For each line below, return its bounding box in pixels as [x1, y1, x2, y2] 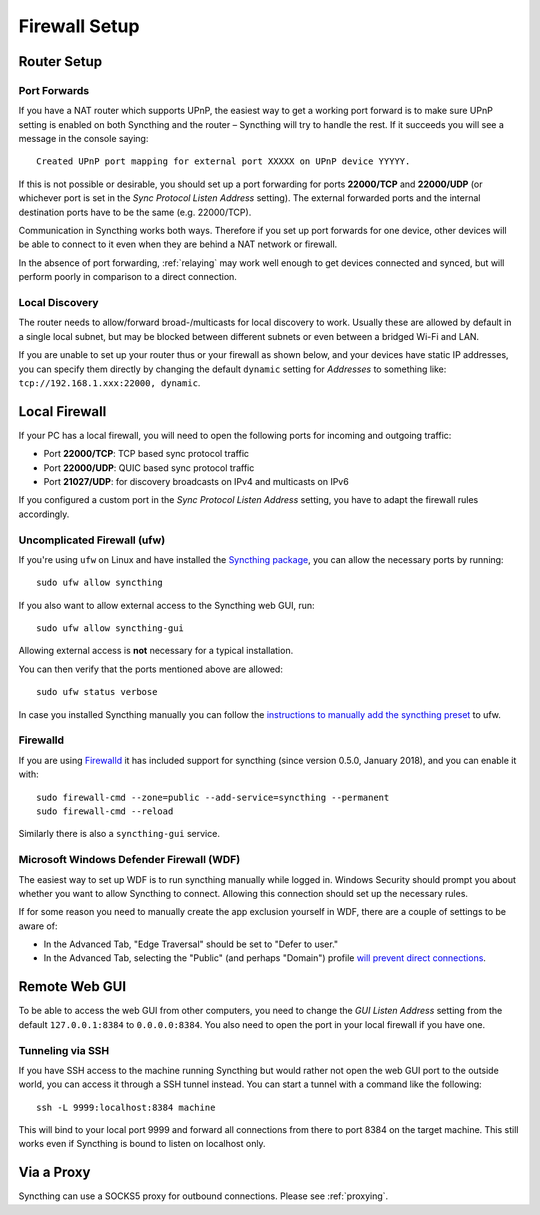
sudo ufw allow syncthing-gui [36, 623, 185, 634]
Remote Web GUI [18, 978, 127, 995]
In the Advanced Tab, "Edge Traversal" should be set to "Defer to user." [43, 938, 339, 950]
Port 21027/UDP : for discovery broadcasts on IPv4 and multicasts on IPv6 [43, 476, 349, 487]
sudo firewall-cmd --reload [36, 805, 174, 817]
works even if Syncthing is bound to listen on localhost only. [18, 1138, 266, 1150]
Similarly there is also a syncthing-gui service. [18, 828, 220, 840]
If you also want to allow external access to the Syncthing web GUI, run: [18, 599, 315, 611]
